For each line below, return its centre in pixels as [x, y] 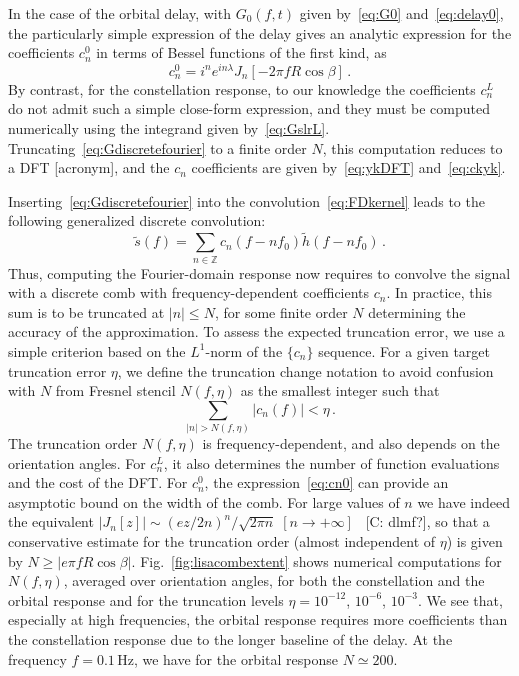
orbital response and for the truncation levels [146, 599]
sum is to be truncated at [86, 311]
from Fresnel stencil [115, 390]
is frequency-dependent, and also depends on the [351, 443]
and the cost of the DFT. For [98, 482]
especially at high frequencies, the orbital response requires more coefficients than [258, 619]
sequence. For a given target [404, 350]
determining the [417, 311]
